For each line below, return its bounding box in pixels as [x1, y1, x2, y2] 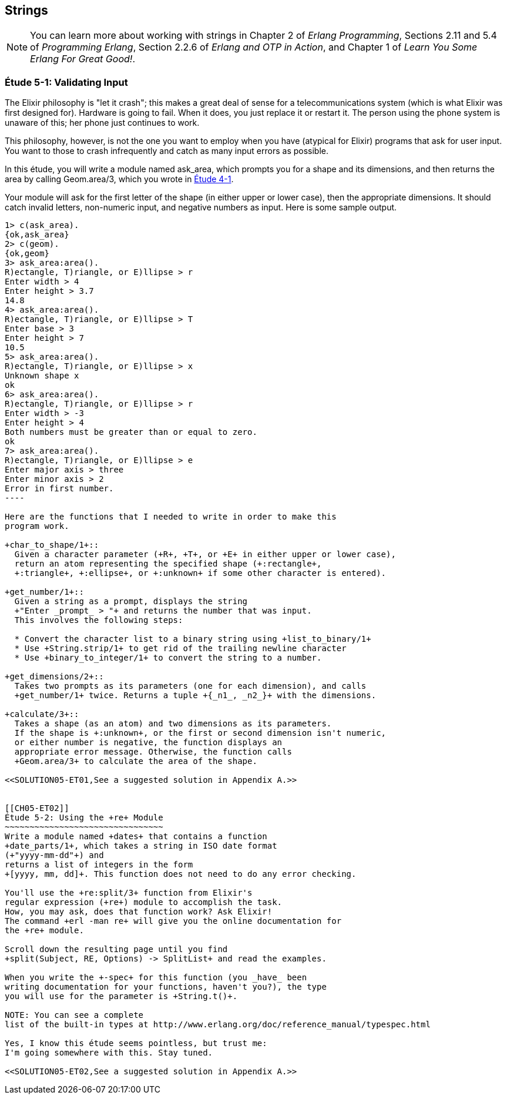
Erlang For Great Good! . [30, 53, 136, 65]
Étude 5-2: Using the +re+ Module [5, 813, 163, 823]
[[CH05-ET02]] [5, 803, 69, 813]
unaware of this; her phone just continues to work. [5, 118, 200, 128]
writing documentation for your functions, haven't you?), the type [5, 982, 327, 992]
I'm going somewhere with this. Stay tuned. [5, 1048, 213, 1058]
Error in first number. [5, 484, 114, 494]
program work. [5, 521, 69, 531]
